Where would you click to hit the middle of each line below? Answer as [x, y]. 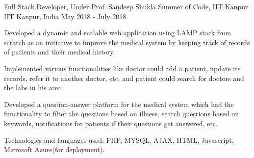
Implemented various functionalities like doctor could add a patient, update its [122, 68]
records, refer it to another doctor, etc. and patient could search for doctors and [124, 78]
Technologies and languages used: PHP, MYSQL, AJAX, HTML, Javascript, [119, 140]
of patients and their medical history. [60, 52]
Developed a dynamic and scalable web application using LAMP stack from [118, 33]
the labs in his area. [34, 88]
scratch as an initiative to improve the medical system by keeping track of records [127, 42]
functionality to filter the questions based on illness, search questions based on [122, 114]
